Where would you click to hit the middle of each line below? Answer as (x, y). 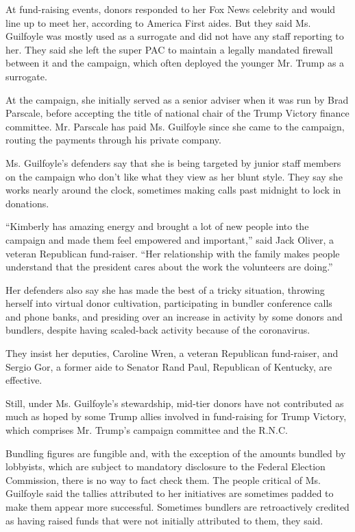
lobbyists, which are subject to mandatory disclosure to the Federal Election (166, 466)
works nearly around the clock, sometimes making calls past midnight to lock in (173, 190)
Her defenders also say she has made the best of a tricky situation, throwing (165, 289)
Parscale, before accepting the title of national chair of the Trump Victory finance (177, 113)
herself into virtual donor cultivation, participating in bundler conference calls (169, 303)
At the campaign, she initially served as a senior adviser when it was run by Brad (177, 99)
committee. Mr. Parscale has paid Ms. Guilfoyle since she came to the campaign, (175, 126)
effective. (24, 380)
